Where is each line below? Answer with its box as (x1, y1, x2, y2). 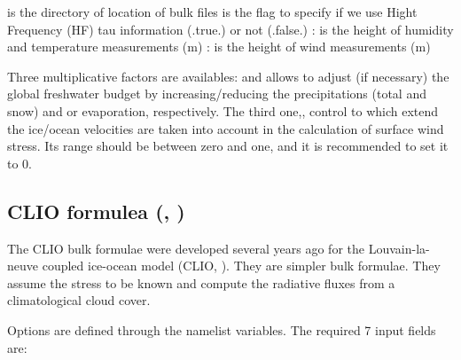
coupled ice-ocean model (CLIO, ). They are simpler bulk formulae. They (42, 256, 441, 275)
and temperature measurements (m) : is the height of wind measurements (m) (7, 37, 431, 56)
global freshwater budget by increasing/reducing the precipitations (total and (7, 84, 426, 103)
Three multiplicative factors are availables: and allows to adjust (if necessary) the (7, 67, 449, 85)
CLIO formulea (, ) (7, 197, 185, 224)
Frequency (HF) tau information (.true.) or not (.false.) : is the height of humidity (7, 20, 454, 38)
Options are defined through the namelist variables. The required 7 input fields (7, 320, 436, 339)
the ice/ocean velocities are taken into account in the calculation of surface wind (7, 119, 444, 137)
